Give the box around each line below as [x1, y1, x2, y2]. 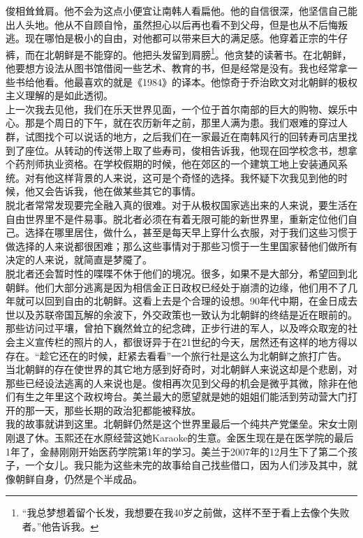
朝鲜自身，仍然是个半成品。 [15, 471, 142, 486]
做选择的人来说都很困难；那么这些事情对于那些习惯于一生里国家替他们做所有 [6, 238, 357, 253]
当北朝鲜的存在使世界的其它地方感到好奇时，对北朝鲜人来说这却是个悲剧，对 [6, 362, 357, 377]
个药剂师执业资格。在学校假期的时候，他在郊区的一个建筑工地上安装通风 [6, 157, 338, 171]
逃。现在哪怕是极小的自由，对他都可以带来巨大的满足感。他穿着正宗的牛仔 [6, 31, 348, 45]
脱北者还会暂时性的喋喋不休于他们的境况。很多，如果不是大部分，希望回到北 [6, 266, 357, 280]
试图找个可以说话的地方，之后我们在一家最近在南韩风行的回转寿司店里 [24, 129, 348, 143]
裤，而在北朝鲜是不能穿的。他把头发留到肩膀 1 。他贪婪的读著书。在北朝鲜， [6, 45, 352, 61]
